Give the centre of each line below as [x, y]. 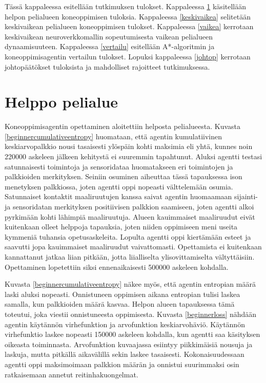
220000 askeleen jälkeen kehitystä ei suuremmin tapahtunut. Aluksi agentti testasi [134, 156]
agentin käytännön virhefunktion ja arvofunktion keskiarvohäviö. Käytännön [125, 324]
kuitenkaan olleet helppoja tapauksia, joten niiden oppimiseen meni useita [121, 227]
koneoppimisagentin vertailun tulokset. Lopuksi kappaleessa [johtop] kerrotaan [128, 56]
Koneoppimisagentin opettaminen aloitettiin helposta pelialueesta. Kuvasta [123, 126]
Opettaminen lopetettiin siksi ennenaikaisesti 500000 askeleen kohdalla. [117, 267]
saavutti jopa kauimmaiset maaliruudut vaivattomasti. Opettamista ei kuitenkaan [133, 247]
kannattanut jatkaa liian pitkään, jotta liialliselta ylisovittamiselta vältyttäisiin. [130, 257]
